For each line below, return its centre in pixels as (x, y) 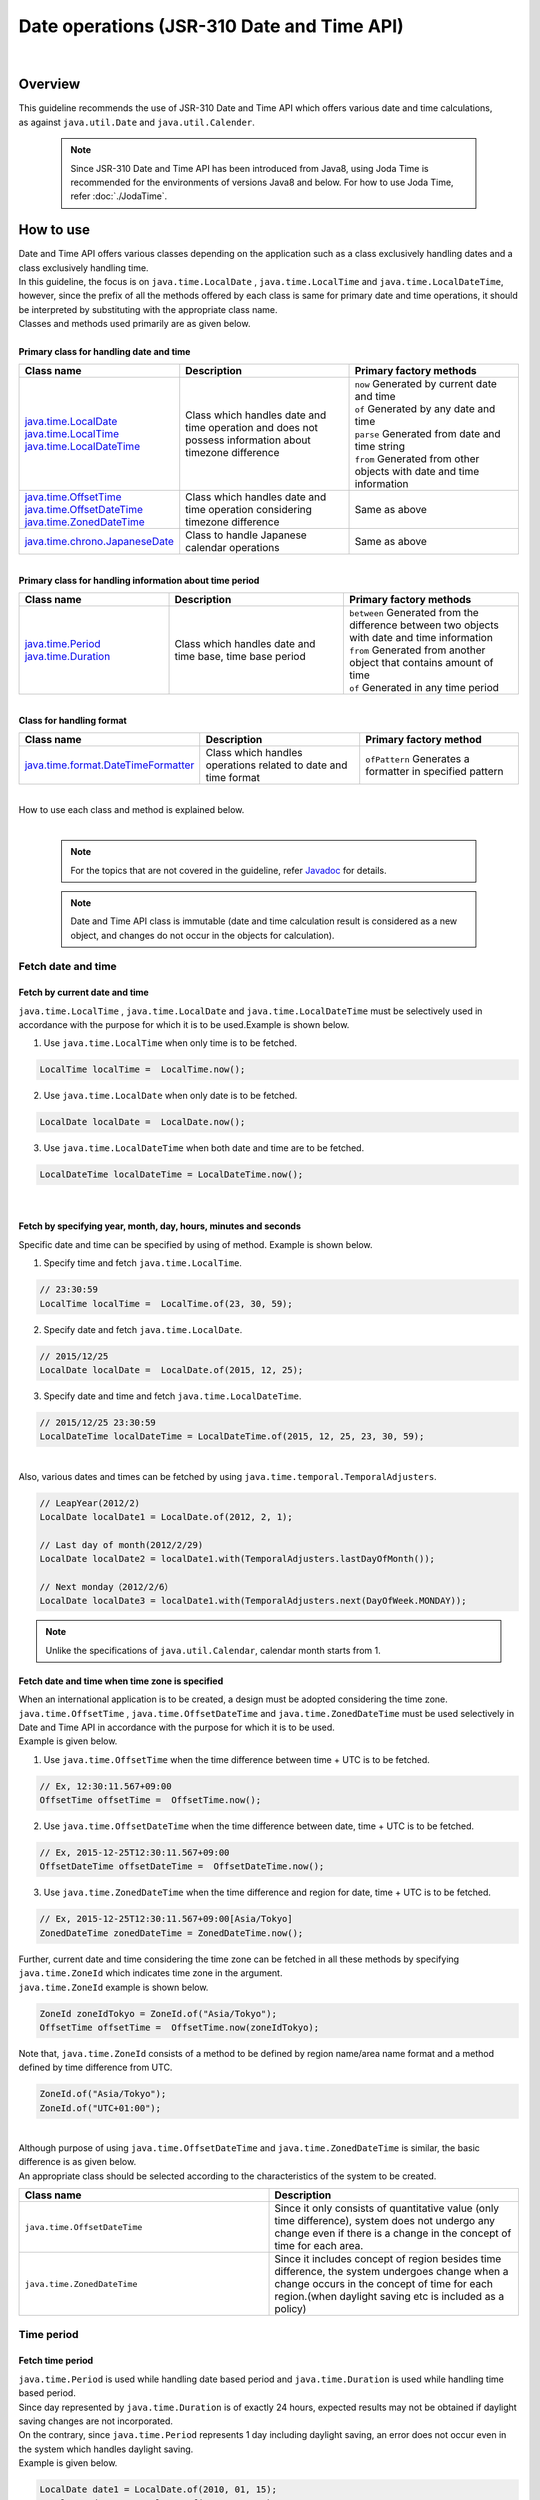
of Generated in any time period (424, 688)
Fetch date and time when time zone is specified (121, 1681)
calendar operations (232, 548)
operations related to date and (276, 765)
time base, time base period (240, 657)
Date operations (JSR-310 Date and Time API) (211, 26)
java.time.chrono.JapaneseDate (99, 542)
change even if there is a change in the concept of (393, 2233)
